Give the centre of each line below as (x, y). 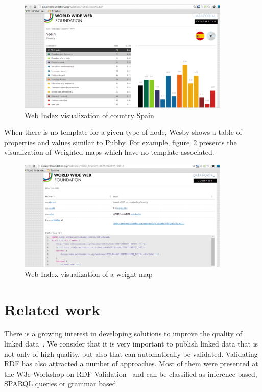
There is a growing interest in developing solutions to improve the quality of (123, 333)
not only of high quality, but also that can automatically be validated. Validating (131, 353)
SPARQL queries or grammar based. (61, 384)
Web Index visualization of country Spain (89, 115)
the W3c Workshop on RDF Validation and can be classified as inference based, (131, 373)
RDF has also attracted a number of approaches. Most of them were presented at (131, 364)
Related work (52, 309)
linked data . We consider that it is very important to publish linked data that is (131, 344)
